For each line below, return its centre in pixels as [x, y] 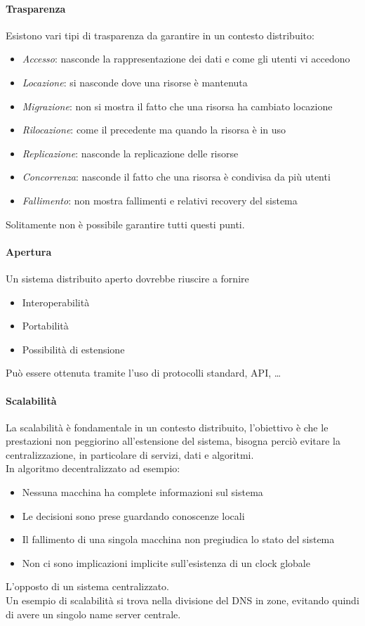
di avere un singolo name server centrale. [93, 614]
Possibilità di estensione [73, 349]
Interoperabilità [56, 302]
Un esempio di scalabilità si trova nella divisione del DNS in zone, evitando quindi [182, 600]
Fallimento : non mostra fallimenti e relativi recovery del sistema [160, 200]
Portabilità [45, 326]
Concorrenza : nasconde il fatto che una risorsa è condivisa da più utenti [176, 177]
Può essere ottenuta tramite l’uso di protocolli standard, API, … [144, 373]
